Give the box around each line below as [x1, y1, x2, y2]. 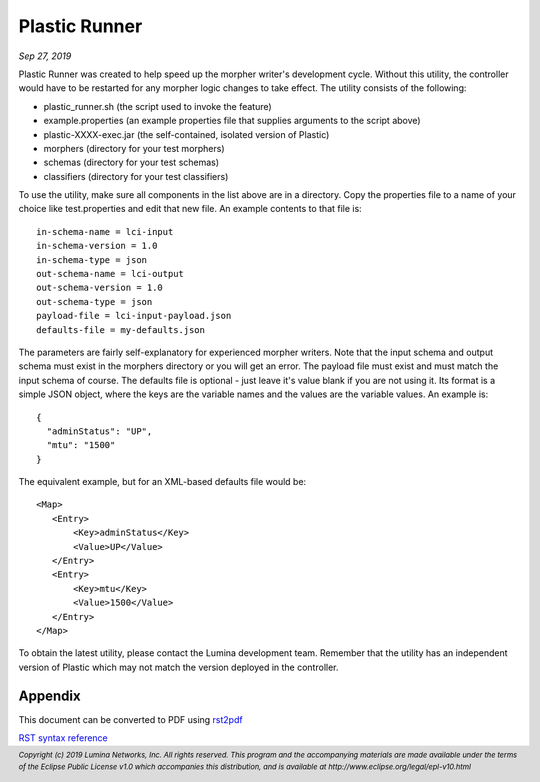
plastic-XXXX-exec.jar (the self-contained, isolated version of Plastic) [43, 128, 330, 140]
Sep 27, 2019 [18, 50, 72, 62]
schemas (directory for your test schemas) [43, 156, 220, 169]
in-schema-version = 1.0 [36, 240, 158, 252]
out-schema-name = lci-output [36, 268, 185, 280]
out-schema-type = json [36, 296, 153, 307]
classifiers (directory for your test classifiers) [43, 170, 229, 182]
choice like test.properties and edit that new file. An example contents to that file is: [18, 203, 362, 215]
